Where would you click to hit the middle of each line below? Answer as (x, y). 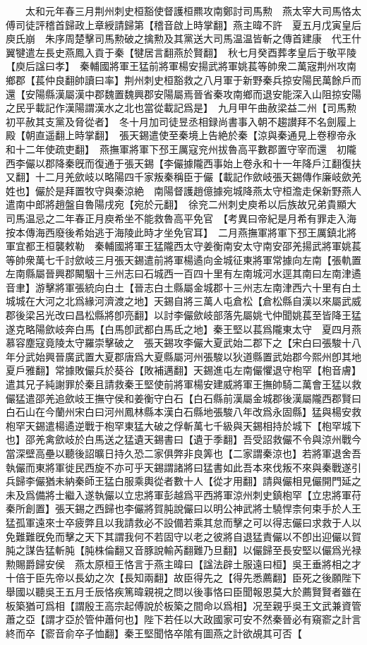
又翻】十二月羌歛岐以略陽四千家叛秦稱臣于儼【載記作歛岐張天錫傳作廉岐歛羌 (183, 177)
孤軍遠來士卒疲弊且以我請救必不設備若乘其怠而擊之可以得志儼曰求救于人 (183, 522)
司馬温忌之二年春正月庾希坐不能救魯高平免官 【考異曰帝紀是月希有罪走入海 (181, 218)
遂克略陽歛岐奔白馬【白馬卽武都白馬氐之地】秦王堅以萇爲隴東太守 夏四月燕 (183, 328)
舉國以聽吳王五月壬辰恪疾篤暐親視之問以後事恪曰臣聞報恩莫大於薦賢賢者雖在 (183, 591)
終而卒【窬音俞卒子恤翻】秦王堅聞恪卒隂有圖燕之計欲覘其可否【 (154, 633)
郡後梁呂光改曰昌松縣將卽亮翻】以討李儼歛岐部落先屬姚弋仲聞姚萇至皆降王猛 (183, 315)
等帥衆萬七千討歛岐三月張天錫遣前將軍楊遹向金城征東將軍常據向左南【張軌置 (183, 259)
